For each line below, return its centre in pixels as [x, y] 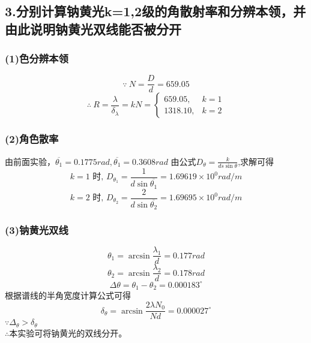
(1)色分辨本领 [37, 58]
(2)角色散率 [32, 139]
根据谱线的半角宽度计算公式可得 [68, 295]
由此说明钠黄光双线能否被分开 [93, 28]
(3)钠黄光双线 [37, 230]
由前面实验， [30, 161]
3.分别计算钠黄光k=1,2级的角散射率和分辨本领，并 [155, 11]
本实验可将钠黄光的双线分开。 [68, 333]
